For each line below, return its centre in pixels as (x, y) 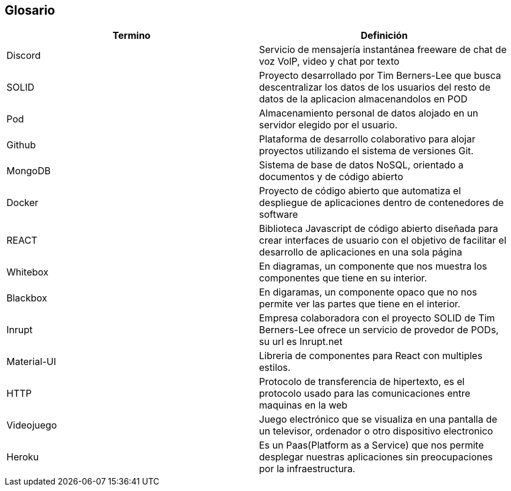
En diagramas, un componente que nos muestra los (373, 266)
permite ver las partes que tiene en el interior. (360, 304)
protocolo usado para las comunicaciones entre (365, 394)
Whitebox (28, 272)
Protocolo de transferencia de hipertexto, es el (362, 382)
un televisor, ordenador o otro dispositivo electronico (376, 431)
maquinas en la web (303, 405)
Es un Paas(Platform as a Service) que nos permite (371, 445)
